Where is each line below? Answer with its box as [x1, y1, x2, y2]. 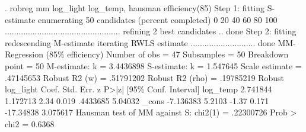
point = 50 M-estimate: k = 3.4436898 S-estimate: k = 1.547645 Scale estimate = [5, 59, 302, 72]
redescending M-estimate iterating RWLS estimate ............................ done [5, 36, 275, 49]
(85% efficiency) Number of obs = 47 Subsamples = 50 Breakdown [46, 48, 289, 60]
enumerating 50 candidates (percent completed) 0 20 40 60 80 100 [38, 13, 278, 25]
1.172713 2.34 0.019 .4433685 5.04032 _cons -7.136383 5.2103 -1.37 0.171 [5, 94, 269, 107]
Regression [5, 48, 43, 60]
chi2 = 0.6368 [5, 117, 55, 130]
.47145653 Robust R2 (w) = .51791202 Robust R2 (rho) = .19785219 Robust [5, 71, 285, 83]
